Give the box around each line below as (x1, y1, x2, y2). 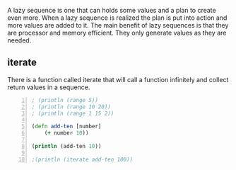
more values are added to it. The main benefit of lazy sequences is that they (7, 21, 229, 29)
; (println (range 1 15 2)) (31, 110, 114, 117)
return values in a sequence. (7, 83, 90, 91)
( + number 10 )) (44, 130, 89, 137)
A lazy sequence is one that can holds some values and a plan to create (7, 6, 217, 14)
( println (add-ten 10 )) (31, 142, 102, 149)
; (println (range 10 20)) (31, 103, 111, 110)
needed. (7, 36, 32, 45)
